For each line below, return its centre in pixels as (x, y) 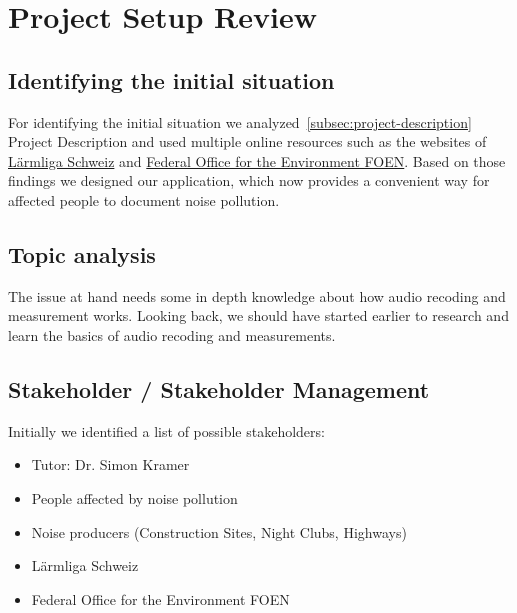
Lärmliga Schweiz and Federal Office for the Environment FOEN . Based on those (257, 160)
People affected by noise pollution (134, 497)
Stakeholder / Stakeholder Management (219, 388)
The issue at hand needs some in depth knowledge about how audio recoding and (257, 295)
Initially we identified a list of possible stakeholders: (166, 430)
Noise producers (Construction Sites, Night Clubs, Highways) (219, 531)
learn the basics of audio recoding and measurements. (172, 334)
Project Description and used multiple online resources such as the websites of (247, 141)
